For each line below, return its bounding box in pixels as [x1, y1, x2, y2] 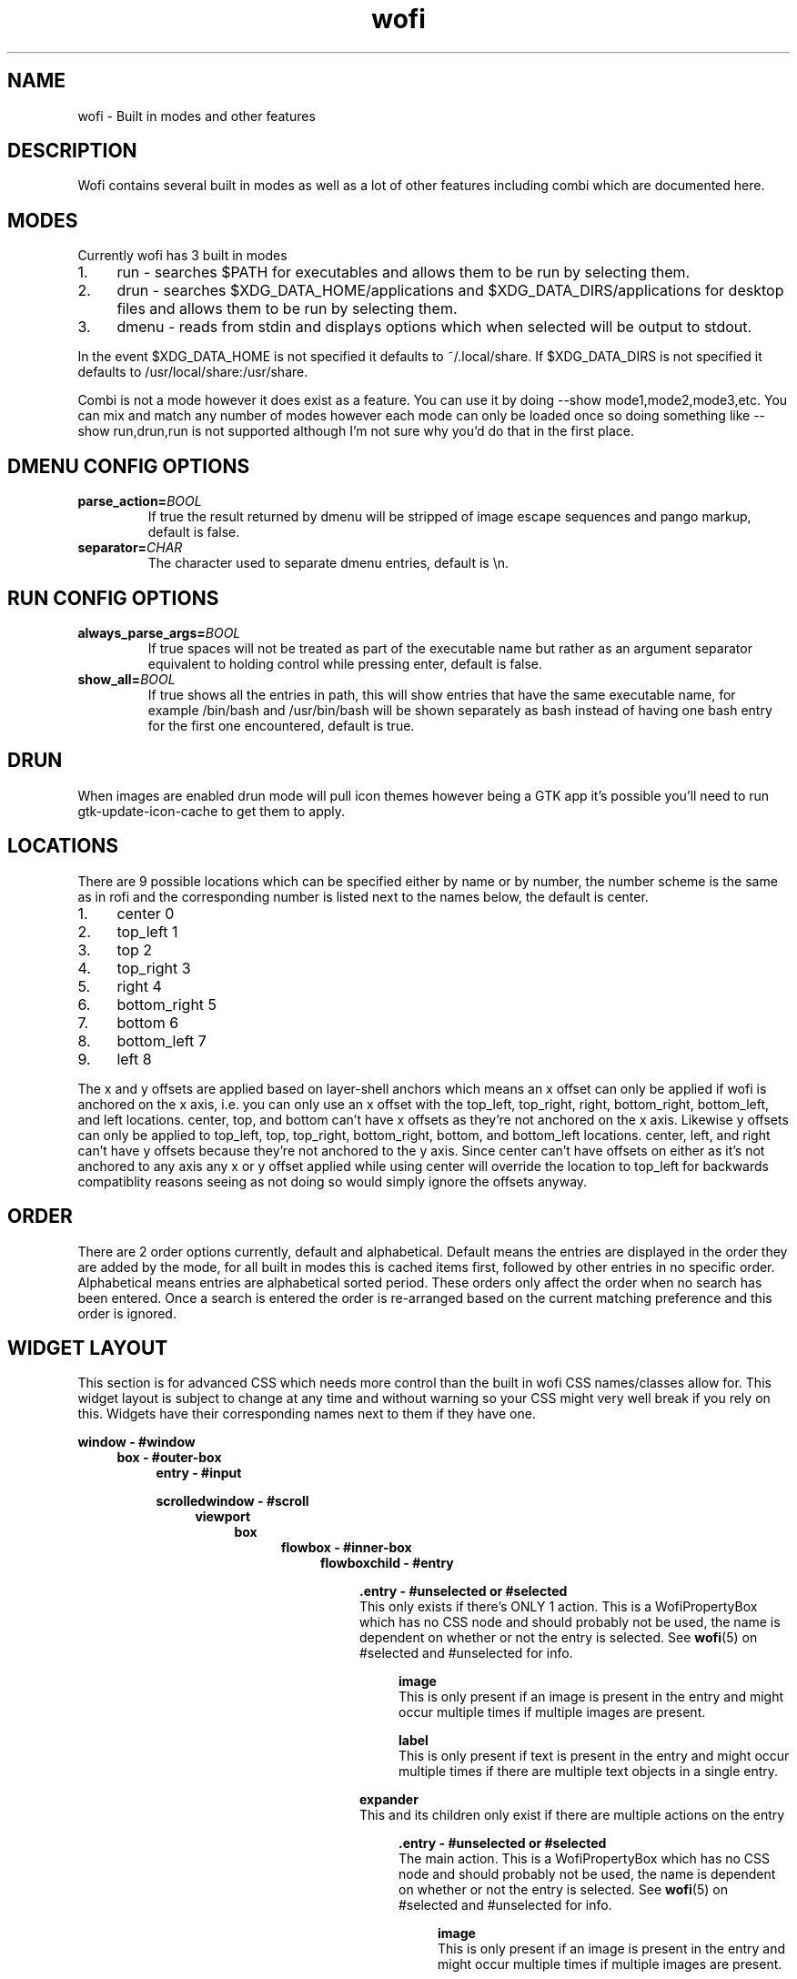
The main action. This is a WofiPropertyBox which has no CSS [398, 1851, 771, 1867]
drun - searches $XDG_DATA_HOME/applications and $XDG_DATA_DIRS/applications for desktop [116, 281, 784, 300]
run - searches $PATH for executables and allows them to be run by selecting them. [116, 263, 691, 282]
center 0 [116, 904, 175, 923]
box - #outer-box [116, 1449, 222, 1466]
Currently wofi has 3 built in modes [77, 247, 288, 264]
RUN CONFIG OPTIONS [7, 586, 219, 610]
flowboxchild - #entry [320, 1555, 454, 1571]
